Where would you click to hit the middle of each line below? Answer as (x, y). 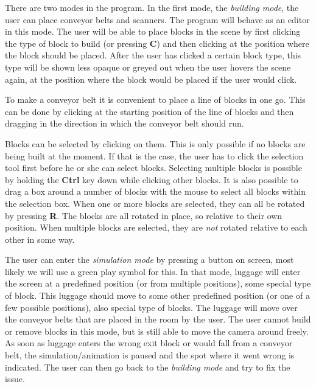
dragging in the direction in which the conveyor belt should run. (125, 123)
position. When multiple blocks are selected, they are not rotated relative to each (156, 227)
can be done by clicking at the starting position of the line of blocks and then (149, 111)
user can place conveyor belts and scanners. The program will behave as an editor (157, 19)
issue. (15, 379)
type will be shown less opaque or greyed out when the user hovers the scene (148, 67)
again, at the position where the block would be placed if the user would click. (151, 79)
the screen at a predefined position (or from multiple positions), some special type (158, 283)
